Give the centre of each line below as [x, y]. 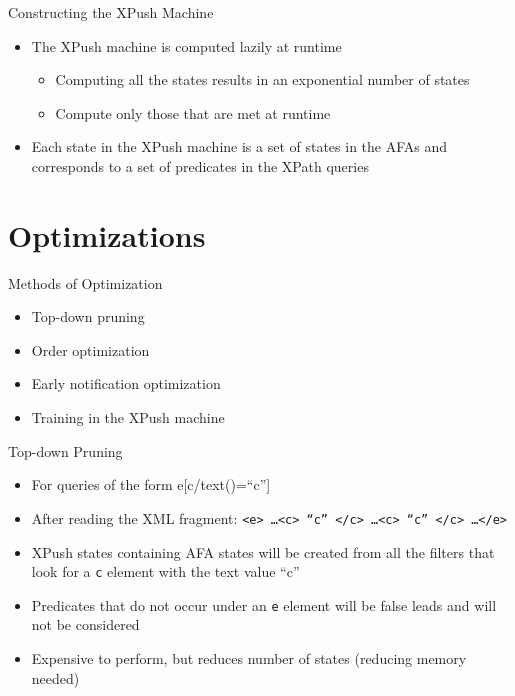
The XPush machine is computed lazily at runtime [186, 45]
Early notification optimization [126, 383]
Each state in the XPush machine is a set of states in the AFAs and [239, 146]
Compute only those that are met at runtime [193, 112]
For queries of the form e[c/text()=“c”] [151, 484]
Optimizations [107, 234]
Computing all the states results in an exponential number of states [262, 79]
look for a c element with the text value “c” [165, 571]
